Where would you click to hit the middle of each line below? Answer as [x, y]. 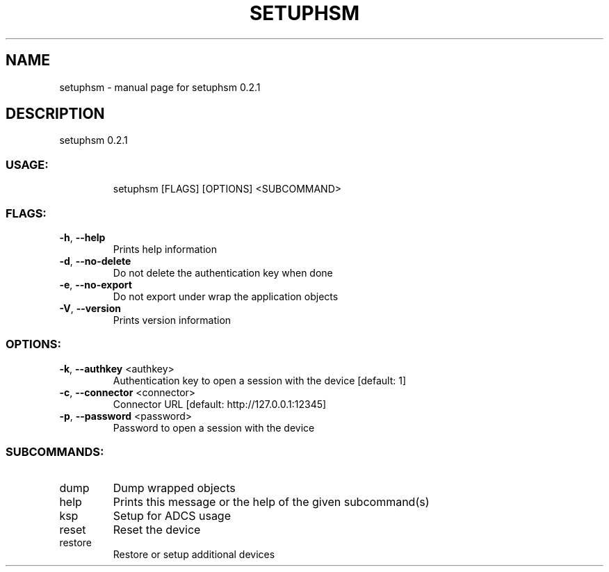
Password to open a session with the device [214, 427]
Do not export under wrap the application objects [226, 296]
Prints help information [165, 249]
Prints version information [172, 320]
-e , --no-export [96, 284]
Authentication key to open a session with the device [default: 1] [260, 380]
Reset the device [157, 530]
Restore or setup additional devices [194, 555]
